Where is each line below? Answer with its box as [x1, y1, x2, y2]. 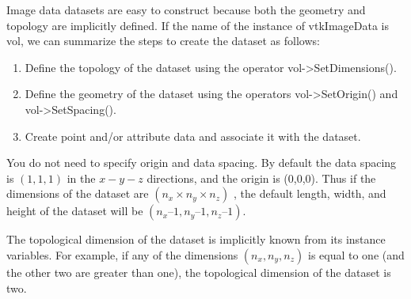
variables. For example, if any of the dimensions [6, 246, 238, 263]
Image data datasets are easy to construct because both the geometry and [6, 2, 366, 17]
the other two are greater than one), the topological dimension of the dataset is [6, 263, 391, 280]
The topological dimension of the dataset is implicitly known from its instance [6, 231, 386, 248]
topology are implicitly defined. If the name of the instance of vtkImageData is [6, 17, 389, 33]
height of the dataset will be [6, 202, 143, 219]
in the [67, 169, 96, 186]
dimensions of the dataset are [6, 185, 149, 202]
